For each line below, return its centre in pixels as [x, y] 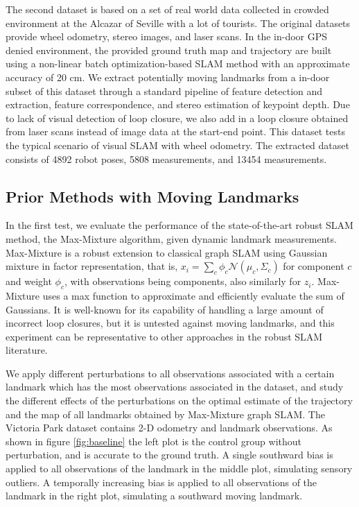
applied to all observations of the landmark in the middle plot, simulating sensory [179, 469]
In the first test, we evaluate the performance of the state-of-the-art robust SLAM [179, 225]
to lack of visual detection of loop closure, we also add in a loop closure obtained [177, 118]
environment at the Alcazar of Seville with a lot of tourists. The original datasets [178, 23]
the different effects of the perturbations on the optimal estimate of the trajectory [179, 401]
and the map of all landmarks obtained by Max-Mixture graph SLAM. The [165, 414]
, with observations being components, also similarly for [183, 281]
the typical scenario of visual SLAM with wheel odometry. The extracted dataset [177, 145]
